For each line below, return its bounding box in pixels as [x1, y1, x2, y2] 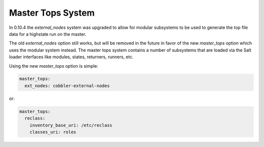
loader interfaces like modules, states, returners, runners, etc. [9, 54, 134, 60]
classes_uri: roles [29, 129, 77, 135]
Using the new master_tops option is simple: [9, 63, 99, 69]
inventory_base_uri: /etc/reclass [29, 122, 112, 128]
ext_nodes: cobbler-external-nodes [24, 83, 110, 88]
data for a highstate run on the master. [9, 31, 87, 37]
